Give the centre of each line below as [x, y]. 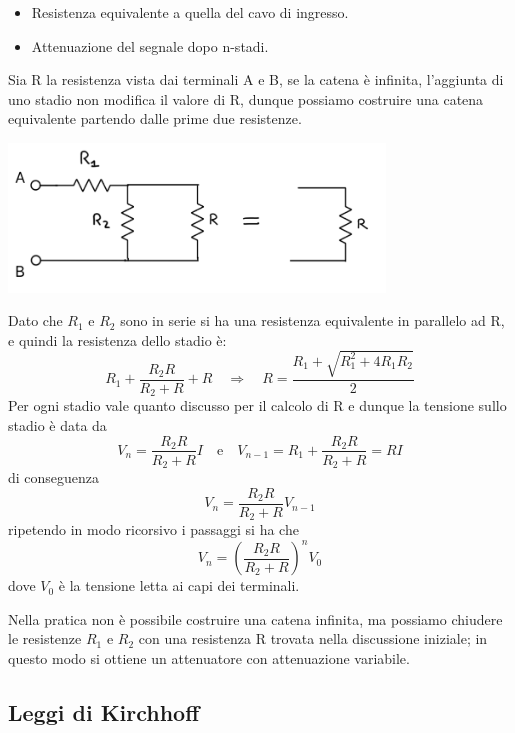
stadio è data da [57, 424]
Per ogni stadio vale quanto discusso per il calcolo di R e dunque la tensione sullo [257, 405]
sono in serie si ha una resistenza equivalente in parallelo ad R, [312, 320]
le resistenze [45, 638]
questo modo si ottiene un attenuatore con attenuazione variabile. [209, 658]
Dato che [35, 320]
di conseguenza [54, 477]
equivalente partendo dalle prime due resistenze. [155, 118]
